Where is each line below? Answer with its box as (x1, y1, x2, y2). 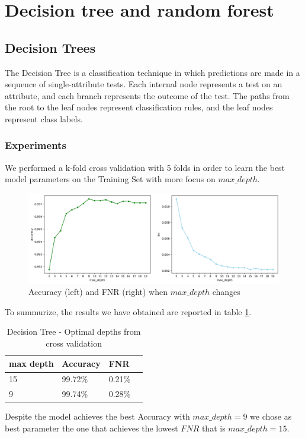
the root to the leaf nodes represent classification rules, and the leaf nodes (5, 101, 273, 113)
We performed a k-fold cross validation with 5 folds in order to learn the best (5, 161, 285, 173)
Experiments (5, 138, 66, 153)
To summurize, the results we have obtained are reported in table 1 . (5, 305, 252, 318)
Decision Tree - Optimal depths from (7, 325, 141, 338)
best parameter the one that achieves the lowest (5, 421, 178, 434)
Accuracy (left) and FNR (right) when (28, 285, 168, 298)
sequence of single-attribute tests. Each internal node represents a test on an (5, 78, 282, 90)
